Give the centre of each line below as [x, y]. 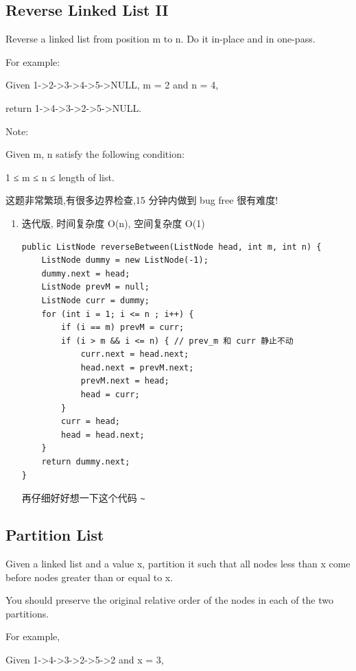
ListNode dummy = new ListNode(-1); [125, 260]
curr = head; [91, 422]
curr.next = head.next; [135, 354]
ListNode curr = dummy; [95, 300]
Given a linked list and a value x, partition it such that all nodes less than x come [178, 564]
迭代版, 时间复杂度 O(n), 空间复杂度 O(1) [113, 223]
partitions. [27, 613]
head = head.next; [103, 435]
